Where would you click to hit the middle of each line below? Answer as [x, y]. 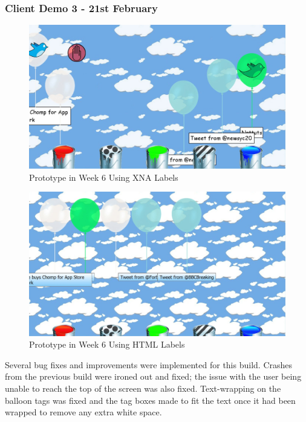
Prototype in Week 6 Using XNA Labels [104, 177]
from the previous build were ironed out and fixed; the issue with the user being [153, 376]
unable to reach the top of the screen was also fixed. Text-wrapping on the [143, 388]
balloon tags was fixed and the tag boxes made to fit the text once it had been [150, 400]
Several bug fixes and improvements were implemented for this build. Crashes [149, 364]
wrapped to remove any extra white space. [83, 412]
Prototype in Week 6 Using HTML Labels [107, 344]
